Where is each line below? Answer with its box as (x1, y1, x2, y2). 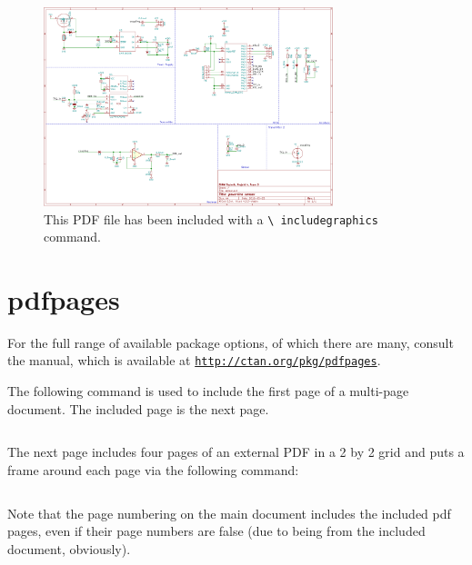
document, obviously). (7, 539, 131, 558)
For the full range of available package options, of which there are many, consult (7, 332, 454, 352)
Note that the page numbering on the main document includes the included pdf (7, 503, 451, 522)
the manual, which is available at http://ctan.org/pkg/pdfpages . (7, 351, 381, 370)
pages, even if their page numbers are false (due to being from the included (7, 521, 426, 540)
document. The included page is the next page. (7, 399, 269, 418)
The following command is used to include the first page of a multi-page (7, 382, 409, 401)
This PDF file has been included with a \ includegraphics (44, 209, 378, 228)
